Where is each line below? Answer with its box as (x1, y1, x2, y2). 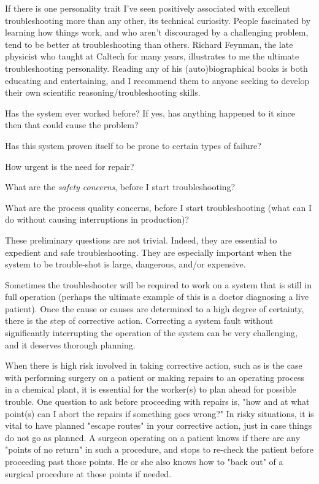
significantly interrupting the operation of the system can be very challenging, (5, 326, 298, 339)
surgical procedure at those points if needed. (5, 467, 172, 480)
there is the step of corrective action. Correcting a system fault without (5, 314, 274, 327)
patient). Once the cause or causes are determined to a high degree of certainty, (5, 302, 304, 315)
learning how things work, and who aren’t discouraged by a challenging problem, (5, 26, 309, 39)
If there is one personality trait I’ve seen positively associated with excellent (5, 2, 291, 14)
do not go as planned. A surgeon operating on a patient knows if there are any (5, 431, 301, 444)
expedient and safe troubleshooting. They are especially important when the (5, 245, 292, 258)
